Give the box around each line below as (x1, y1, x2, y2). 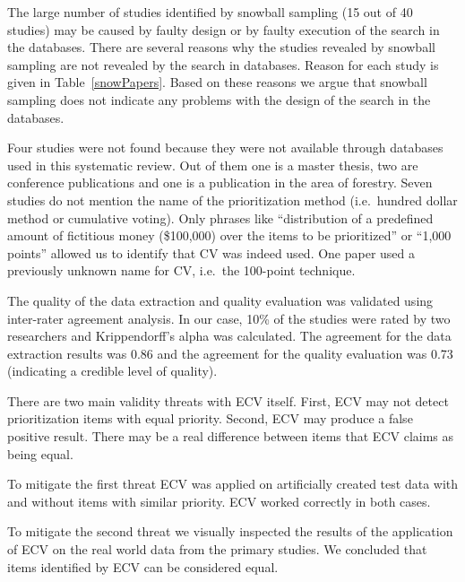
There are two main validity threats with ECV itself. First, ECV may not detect (7, 391, 449, 410)
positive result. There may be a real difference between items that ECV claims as (7, 427, 454, 446)
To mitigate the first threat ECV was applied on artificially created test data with (7, 474, 459, 493)
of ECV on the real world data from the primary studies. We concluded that (7, 540, 427, 559)
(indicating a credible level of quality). (7, 361, 218, 380)
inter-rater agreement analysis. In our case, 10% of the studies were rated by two (7, 308, 451, 327)
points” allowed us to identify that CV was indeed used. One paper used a (7, 243, 416, 262)
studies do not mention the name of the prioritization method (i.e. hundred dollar (7, 190, 458, 209)
